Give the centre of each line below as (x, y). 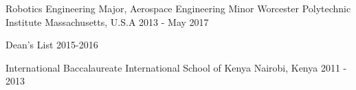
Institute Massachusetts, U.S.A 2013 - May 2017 (107, 21)
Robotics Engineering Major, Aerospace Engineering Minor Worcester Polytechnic (178, 8)
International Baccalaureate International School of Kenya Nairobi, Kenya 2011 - (176, 67)
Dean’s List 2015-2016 (52, 45)
